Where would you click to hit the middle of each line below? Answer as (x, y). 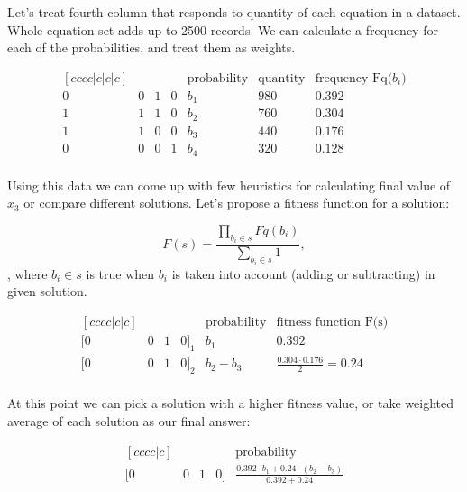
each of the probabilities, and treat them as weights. (151, 47)
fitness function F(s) (332, 323)
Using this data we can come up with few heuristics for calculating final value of (229, 185)
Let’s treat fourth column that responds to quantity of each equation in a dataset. (234, 12)
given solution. (47, 291)
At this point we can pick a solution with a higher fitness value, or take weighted (231, 403)
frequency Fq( (354, 78)
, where (27, 273)
